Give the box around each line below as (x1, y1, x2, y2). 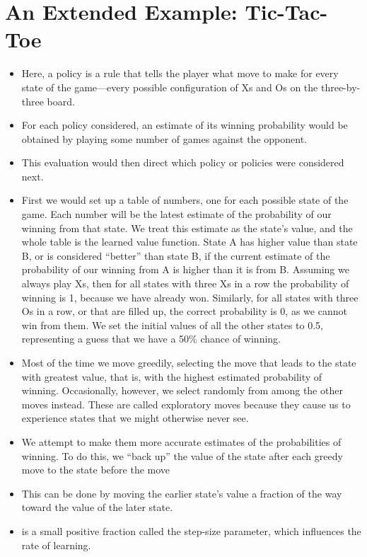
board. (47, 93, 75, 108)
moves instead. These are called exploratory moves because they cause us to (21, 396, 351, 411)
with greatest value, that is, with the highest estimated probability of (21, 369, 322, 384)
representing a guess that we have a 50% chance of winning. (21, 331, 281, 346)
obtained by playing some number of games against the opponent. (21, 131, 307, 146)
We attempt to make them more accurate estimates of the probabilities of (21, 434, 342, 449)
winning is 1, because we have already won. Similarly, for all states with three (21, 289, 359, 304)
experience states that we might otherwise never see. (21, 410, 249, 425)
